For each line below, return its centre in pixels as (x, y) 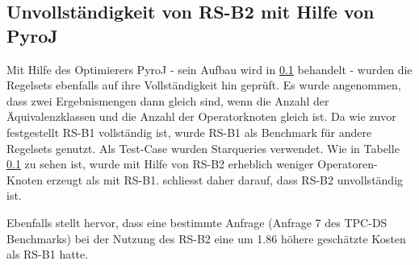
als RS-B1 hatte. (48, 254)
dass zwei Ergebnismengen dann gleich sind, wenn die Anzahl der (168, 100)
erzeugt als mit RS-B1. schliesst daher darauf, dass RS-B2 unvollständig (225, 179)
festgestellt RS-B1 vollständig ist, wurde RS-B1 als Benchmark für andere (189, 132)
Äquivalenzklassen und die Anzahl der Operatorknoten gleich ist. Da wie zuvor (201, 116)
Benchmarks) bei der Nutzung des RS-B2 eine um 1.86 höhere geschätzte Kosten (206, 238)
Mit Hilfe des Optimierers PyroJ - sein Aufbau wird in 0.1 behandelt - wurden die (209, 69)
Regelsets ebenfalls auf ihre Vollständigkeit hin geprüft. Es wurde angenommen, (204, 85)
